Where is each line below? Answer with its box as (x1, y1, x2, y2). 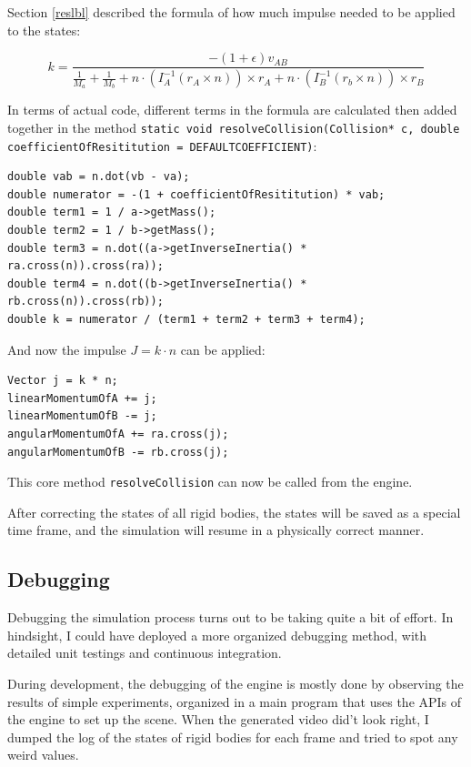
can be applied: (180, 339, 266, 358)
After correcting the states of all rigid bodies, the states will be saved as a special (7, 502, 461, 521)
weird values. (7, 745, 79, 764)
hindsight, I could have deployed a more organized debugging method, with (7, 625, 427, 644)
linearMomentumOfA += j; (7, 391, 157, 405)
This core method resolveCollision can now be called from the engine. (7, 472, 413, 491)
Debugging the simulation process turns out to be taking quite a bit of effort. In (7, 608, 454, 627)
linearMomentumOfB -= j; (7, 409, 157, 423)
